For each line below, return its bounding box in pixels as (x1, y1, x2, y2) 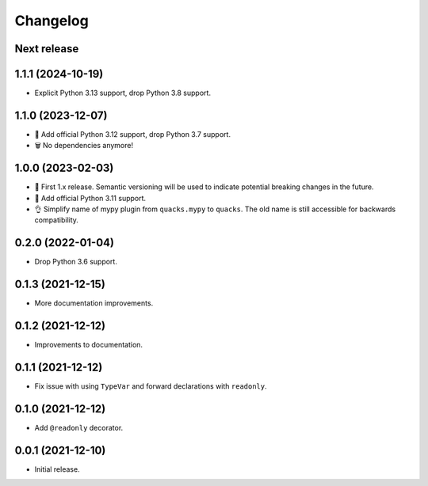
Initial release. (34, 464, 80, 474)
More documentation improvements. (34, 298, 154, 308)
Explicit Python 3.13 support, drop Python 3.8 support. (34, 88, 212, 98)
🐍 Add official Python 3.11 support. (34, 193, 147, 203)
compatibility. (34, 215, 79, 225)
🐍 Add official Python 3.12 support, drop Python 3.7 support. (34, 129, 231, 139)
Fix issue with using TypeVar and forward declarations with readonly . (34, 382, 267, 391)
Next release (14, 42, 79, 55)
